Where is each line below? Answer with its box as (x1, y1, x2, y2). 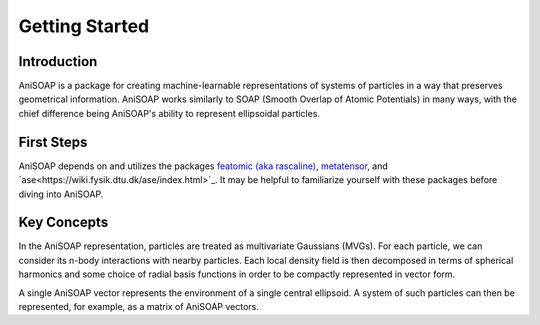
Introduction (18, 53, 98, 70)
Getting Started (18, 15, 150, 37)
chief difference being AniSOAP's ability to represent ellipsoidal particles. (18, 107, 320, 119)
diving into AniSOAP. (18, 188, 104, 200)
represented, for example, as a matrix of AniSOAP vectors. (18, 301, 259, 312)
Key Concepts (18, 214, 109, 231)
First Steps (18, 133, 88, 150)
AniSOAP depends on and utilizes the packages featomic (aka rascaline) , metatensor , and (18, 160, 389, 172)
